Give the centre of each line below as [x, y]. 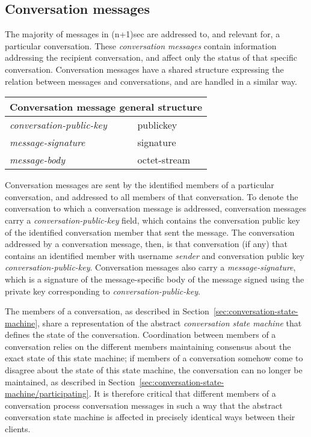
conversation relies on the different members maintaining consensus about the [148, 346]
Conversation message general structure [106, 107]
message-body [38, 160]
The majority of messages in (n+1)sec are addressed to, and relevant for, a [143, 34]
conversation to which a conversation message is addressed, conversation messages [156, 208]
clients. [18, 429]
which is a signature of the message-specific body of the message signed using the [155, 279]
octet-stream [164, 160]
